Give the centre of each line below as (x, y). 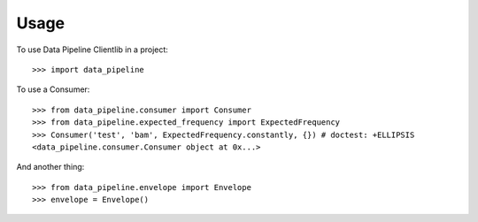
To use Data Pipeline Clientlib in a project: (92, 50)
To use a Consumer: (53, 89)
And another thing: (50, 167)
